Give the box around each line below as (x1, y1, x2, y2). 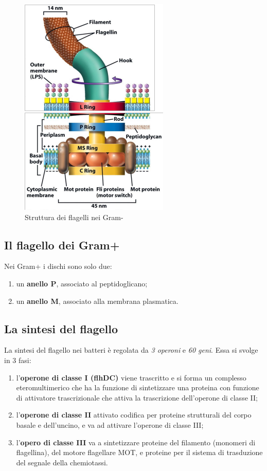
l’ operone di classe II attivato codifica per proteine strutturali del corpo (16, 409, 252, 420)
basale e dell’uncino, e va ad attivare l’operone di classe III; (16, 419, 204, 430)
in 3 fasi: (4, 354, 31, 365)
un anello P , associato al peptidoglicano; (16, 278, 148, 288)
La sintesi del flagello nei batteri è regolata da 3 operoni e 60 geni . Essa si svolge (4, 345, 258, 355)
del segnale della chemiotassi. (16, 457, 108, 467)
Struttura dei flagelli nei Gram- (25, 211, 123, 222)
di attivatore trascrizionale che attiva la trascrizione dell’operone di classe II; (16, 392, 258, 403)
